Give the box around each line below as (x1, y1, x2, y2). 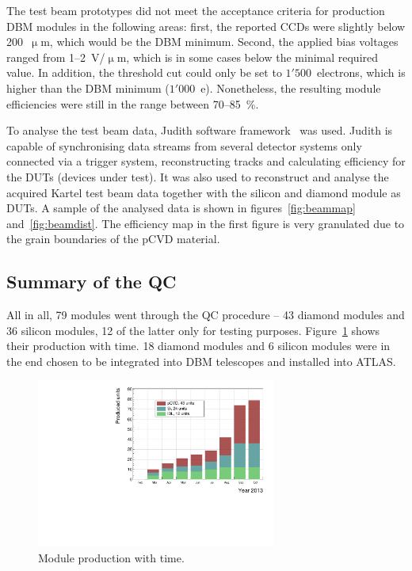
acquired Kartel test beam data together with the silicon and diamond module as (6, 184, 401, 200)
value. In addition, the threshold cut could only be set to (6, 64, 282, 81)
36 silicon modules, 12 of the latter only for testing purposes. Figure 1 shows (6, 322, 380, 338)
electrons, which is (316, 64, 406, 81)
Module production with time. (38, 549, 185, 565)
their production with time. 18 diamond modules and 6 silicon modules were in (6, 337, 391, 354)
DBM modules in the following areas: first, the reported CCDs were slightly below (6, 17, 406, 34)
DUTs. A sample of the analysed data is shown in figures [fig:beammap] (6, 200, 356, 216)
